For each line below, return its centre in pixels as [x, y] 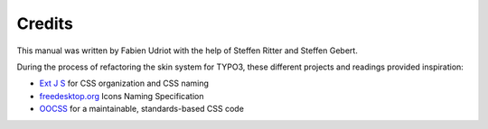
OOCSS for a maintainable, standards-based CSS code [141, 109]
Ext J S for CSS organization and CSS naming [124, 83]
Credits [45, 23]
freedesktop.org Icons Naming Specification [122, 96]
